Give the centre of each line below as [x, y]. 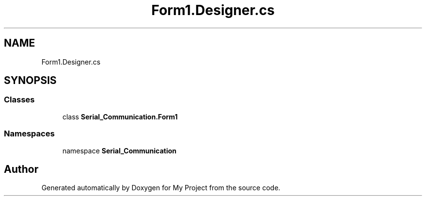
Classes [19, 100]
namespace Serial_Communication [119, 150]
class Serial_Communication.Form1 [120, 117]
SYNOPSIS [30, 81]
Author [21, 169]
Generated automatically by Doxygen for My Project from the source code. [161, 188]
